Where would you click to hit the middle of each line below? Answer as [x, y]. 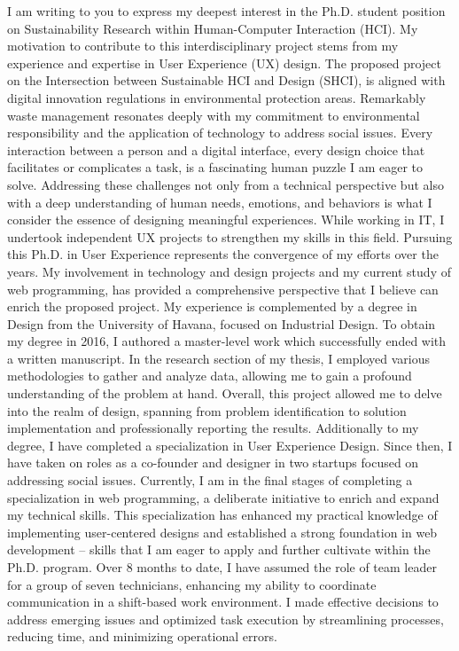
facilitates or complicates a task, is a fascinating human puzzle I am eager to [215, 167]
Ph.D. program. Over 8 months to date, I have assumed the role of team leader [222, 567]
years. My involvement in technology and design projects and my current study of [229, 271]
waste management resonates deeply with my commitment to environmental [214, 115]
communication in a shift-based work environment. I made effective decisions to [223, 602]
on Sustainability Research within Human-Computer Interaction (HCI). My [213, 28]
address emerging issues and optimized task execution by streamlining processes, [226, 619]
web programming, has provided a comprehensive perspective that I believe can [223, 289]
